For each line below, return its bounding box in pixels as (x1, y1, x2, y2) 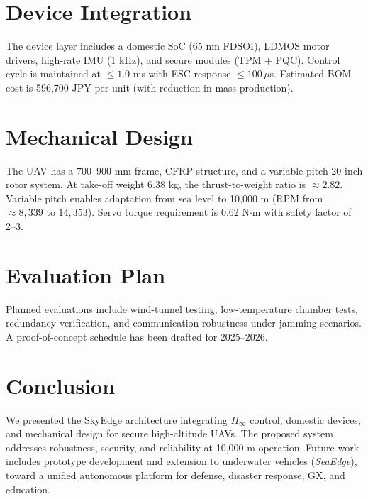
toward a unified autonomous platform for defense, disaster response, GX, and (6, 468, 345, 482)
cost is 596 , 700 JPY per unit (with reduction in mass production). (6, 79, 294, 94)
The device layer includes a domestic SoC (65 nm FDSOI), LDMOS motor (6, 38, 330, 53)
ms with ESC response (133, 66, 231, 81)
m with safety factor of (252, 204, 352, 219)
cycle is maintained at (6, 66, 101, 81)
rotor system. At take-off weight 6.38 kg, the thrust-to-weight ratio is (6, 177, 306, 192)
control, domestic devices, (250, 412, 361, 427)
